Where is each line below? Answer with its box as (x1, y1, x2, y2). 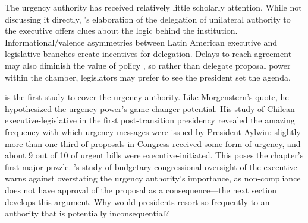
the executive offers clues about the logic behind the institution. (5, 24, 238, 37)
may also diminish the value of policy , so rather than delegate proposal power (5, 59, 291, 71)
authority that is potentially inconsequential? (5, 207, 169, 219)
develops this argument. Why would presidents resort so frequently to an (5, 195, 270, 208)
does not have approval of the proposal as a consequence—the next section (5, 183, 276, 196)
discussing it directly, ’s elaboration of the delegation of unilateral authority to (5, 12, 291, 25)
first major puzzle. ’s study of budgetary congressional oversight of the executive (5, 160, 297, 173)
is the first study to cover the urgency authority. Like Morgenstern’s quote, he (5, 91, 289, 103)
